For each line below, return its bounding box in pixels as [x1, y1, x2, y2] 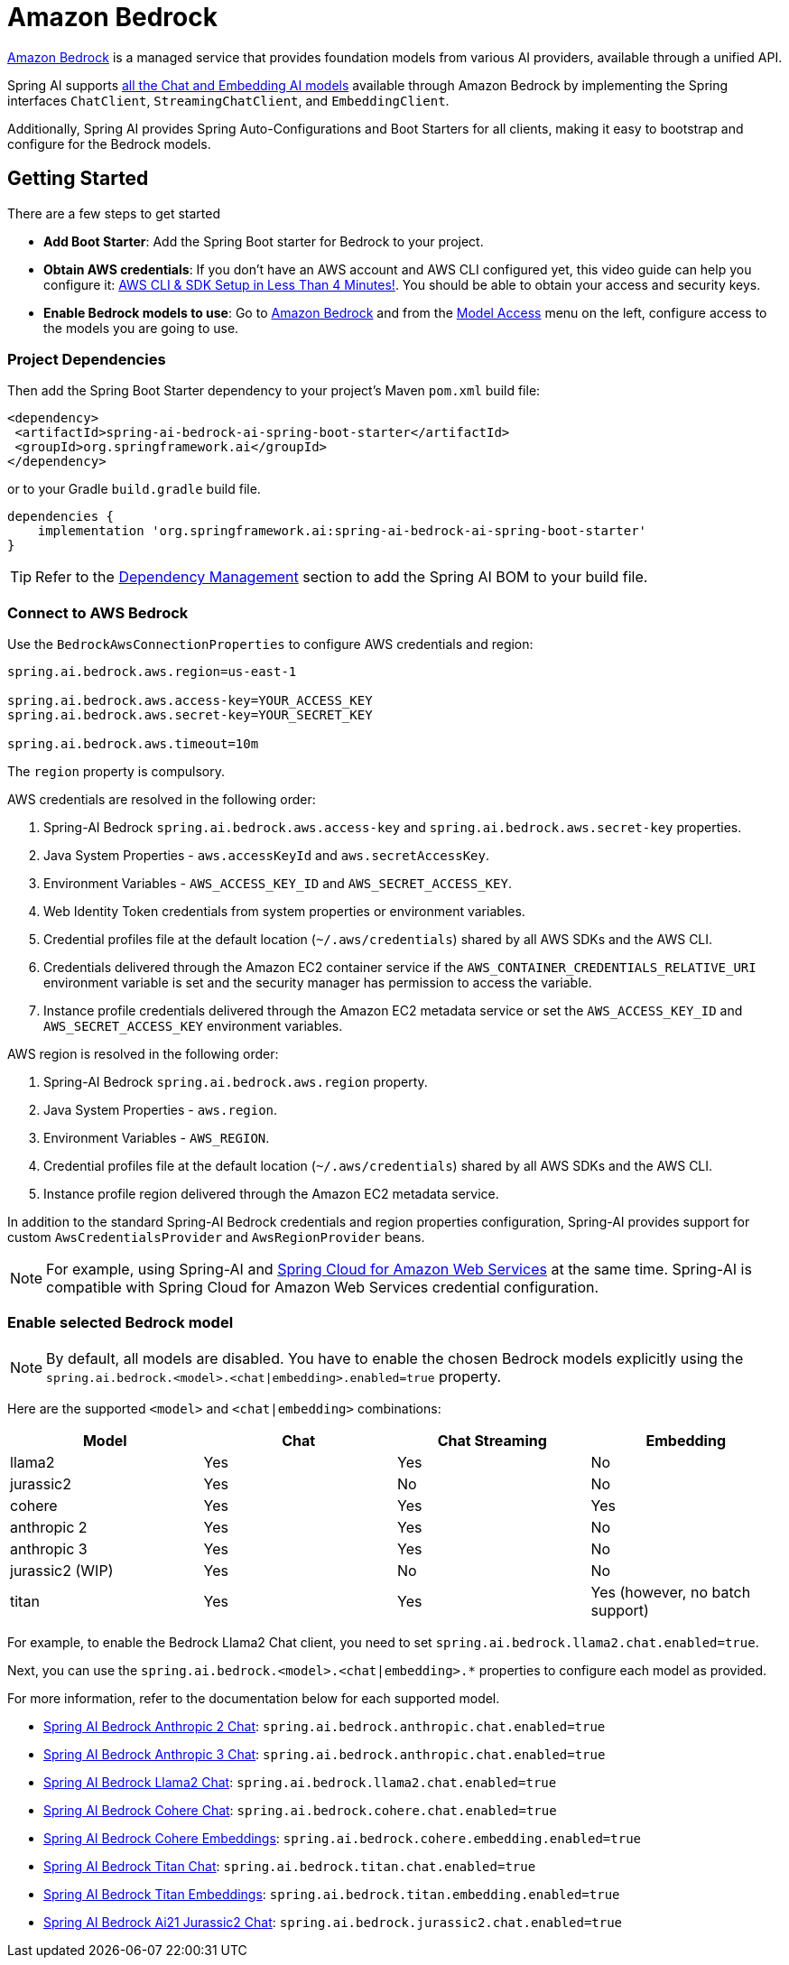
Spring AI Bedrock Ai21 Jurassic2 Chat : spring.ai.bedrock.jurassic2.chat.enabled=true [43, 1914, 623, 1930]
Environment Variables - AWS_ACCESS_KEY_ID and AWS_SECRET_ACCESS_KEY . [43, 876, 512, 892]
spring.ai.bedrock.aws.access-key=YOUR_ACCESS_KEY [7, 693, 373, 709]
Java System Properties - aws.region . [43, 1102, 278, 1118]
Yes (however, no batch [590, 1582, 751, 1601]
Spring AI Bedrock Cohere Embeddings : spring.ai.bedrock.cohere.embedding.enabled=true [43, 1830, 641, 1846]
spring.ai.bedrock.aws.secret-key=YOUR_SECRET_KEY [7, 708, 373, 723]
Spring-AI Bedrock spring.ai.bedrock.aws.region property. [43, 1074, 428, 1090]
